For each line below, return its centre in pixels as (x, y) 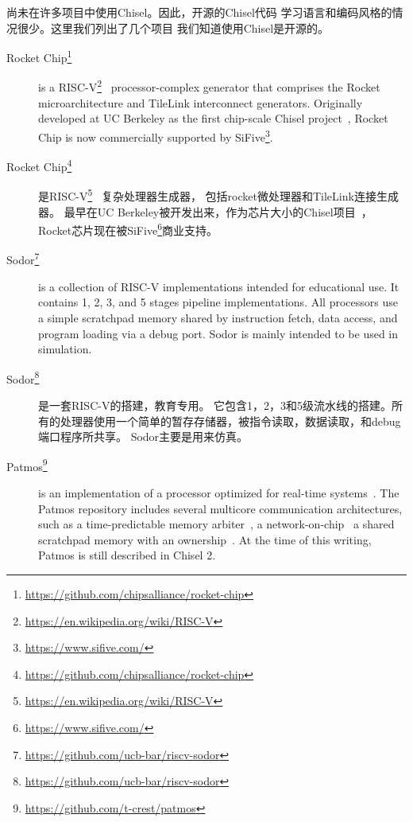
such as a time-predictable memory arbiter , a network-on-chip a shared (216, 524)
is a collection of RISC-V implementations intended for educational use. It (219, 286)
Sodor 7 (23, 259)
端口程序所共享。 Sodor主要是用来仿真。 (143, 436)
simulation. (65, 349)
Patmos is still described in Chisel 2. (127, 555)
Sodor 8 (23, 377)
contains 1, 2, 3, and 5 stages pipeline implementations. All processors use (218, 302)
